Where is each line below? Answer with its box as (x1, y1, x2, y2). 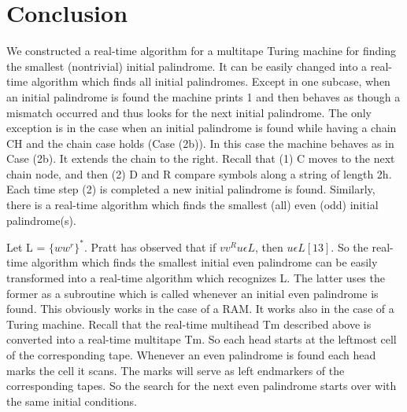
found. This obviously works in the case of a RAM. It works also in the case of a (6, 300, 394, 317)
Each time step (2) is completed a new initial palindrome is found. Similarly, (6, 181, 376, 197)
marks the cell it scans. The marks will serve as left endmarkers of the (6, 362, 345, 378)
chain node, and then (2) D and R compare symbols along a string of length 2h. (6, 165, 392, 182)
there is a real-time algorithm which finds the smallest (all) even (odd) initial (6, 197, 379, 213)
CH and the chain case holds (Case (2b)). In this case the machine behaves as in (6, 134, 394, 151)
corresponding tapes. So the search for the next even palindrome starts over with (6, 377, 397, 394)
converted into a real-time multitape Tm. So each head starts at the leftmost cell (6, 331, 397, 348)
